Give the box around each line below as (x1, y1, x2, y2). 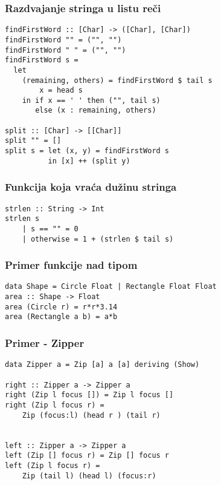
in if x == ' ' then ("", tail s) (22, 96, 161, 105)
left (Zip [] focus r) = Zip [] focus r (5, 451, 170, 460)
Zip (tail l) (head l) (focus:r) (22, 471, 156, 480)
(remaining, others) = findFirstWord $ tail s (22, 76, 213, 85)
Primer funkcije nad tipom (5, 257, 138, 272)
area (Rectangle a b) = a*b (5, 312, 118, 322)
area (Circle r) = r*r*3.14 (5, 302, 118, 311)
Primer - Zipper (5, 335, 85, 351)
